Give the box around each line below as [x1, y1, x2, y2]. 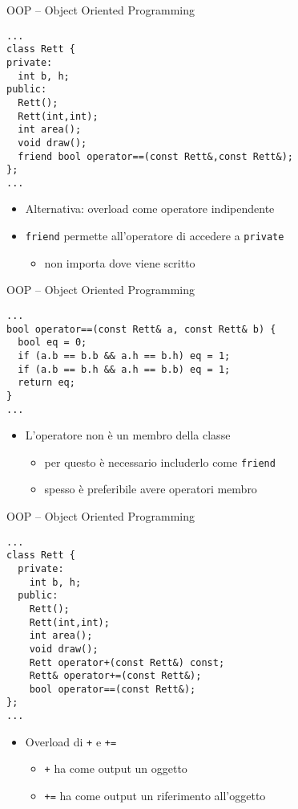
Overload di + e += [25, 733, 117, 750]
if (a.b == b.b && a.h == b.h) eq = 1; [18, 349, 231, 362]
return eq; [18, 377, 75, 389]
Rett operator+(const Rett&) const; [29, 656, 225, 668]
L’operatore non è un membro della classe [25, 427, 231, 443]
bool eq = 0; [18, 337, 87, 349]
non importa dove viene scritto [44, 254, 195, 271]
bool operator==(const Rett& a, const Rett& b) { [6, 323, 276, 335]
